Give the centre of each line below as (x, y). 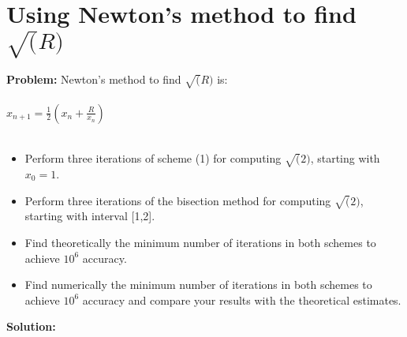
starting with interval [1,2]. (90, 216)
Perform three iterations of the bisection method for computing (178, 200)
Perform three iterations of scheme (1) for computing (153, 158)
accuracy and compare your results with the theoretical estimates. (242, 300)
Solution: (31, 326)
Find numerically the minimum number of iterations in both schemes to (198, 285)
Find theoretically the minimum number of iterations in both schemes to (200, 242)
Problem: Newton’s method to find (94, 79)
